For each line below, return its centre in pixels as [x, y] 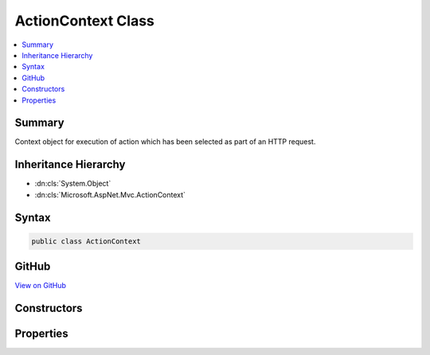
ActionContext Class [85, 21]
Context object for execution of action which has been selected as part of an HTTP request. [165, 142]
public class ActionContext [86, 241]
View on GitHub [41, 286]
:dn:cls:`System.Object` [73, 184]
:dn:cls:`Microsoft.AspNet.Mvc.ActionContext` [110, 194]
